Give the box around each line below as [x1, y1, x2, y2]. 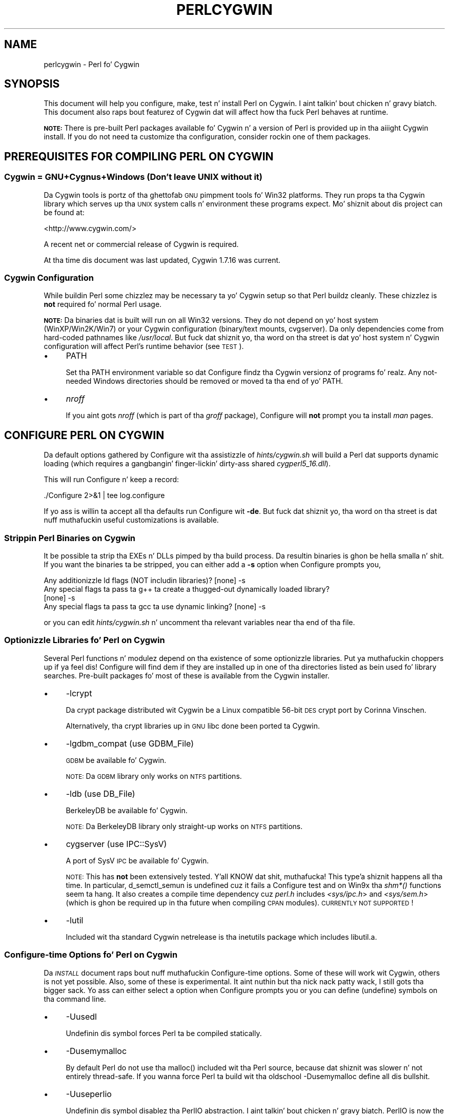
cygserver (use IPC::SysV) [66, 838, 167, 849]
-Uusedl [66, 1011, 97, 1022]
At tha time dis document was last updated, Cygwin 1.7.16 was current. [44, 255, 281, 264]
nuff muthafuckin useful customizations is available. [44, 515, 219, 525]
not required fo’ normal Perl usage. [44, 300, 162, 309]
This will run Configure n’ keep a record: [44, 475, 179, 484]
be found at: [44, 208, 85, 217]
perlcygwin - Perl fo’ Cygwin [44, 59, 140, 69]
